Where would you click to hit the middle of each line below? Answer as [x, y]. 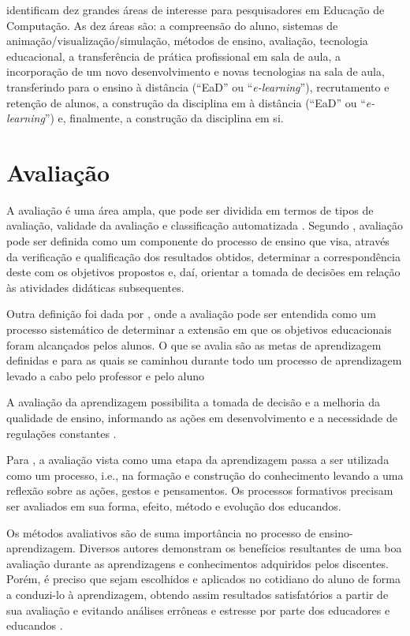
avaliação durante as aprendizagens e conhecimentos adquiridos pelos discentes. [198, 563]
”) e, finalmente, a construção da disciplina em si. [164, 118]
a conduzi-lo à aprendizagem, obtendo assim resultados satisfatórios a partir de [198, 594]
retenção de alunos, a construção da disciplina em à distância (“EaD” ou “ [186, 102]
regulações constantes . [61, 433]
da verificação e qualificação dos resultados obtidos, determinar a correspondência [203, 256]
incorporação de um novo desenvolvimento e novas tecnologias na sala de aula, [196, 71]
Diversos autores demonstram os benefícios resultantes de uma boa [240, 548]
